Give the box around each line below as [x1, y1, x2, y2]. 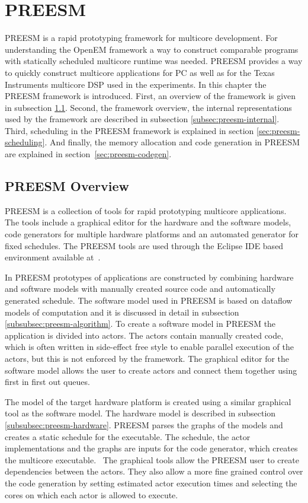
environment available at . [5, 251, 101, 263]
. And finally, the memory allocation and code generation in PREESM [44, 136, 300, 148]
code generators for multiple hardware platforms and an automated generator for [5, 228, 299, 240]
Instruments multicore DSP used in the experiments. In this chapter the [5, 78, 267, 90]
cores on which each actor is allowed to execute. [5, 488, 178, 501]
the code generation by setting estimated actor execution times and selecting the [5, 476, 297, 489]
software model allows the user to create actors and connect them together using [5, 364, 297, 376]
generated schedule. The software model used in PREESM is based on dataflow [5, 294, 293, 307]
